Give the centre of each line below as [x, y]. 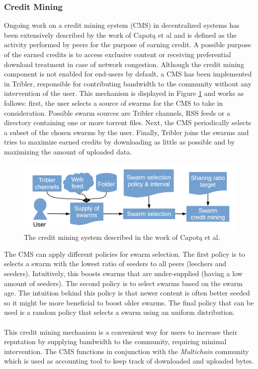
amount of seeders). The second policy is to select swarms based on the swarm [123, 283]
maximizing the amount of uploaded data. [68, 151]
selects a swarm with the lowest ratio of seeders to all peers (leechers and [115, 263]
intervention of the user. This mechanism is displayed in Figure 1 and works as [124, 93]
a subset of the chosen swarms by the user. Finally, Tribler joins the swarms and [127, 132]
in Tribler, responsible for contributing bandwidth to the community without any [128, 83]
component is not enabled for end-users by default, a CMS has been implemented [128, 74]
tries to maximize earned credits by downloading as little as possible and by [120, 142]
